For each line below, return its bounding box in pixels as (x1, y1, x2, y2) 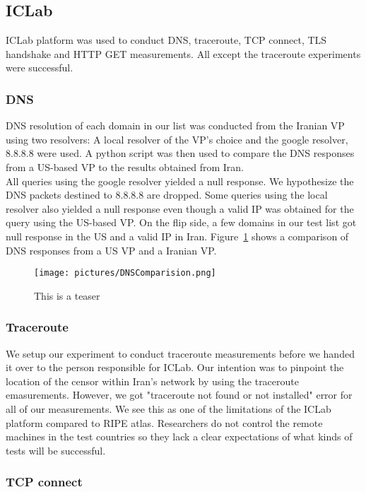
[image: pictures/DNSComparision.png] (34, 268, 216, 279)
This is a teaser (34, 288, 100, 303)
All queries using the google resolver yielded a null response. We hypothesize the (6, 173, 354, 188)
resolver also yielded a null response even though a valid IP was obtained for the (6, 201, 354, 216)
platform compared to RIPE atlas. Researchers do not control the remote (6, 415, 323, 430)
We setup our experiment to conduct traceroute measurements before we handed (6, 346, 355, 361)
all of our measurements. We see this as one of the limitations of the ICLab (6, 401, 331, 416)
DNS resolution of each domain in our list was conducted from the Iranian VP (6, 118, 345, 133)
